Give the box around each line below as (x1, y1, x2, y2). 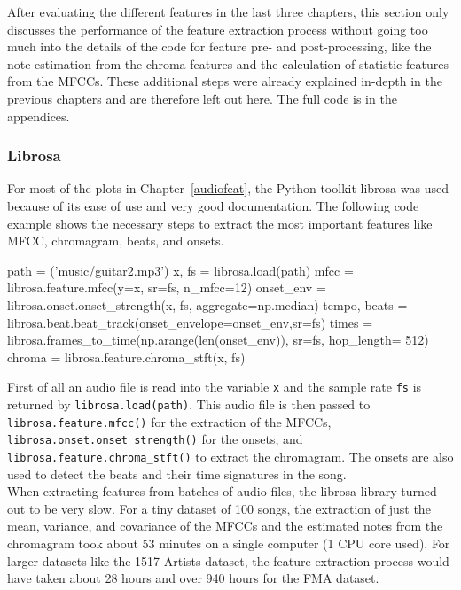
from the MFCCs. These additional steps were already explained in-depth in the (7, 72, 443, 90)
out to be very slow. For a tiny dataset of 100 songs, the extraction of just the (7, 499, 431, 517)
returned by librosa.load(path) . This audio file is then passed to (7, 394, 371, 413)
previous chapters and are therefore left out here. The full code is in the (7, 89, 397, 107)
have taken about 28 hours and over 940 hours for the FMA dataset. (7, 569, 379, 587)
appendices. (7, 106, 70, 125)
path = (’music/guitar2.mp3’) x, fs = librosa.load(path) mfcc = (7, 260, 354, 279)
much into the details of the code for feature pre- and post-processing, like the (7, 37, 432, 56)
